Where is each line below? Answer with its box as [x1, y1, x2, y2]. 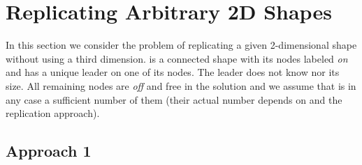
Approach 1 [6, 140, 92, 162]
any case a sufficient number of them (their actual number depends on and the [6, 92, 342, 107]
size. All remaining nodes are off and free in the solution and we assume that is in [6, 78, 356, 93]
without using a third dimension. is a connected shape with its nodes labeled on [6, 51, 348, 65]
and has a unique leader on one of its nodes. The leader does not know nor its [6, 65, 340, 79]
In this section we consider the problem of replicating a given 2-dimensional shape [6, 38, 357, 52]
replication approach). [6, 106, 100, 120]
